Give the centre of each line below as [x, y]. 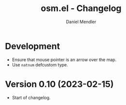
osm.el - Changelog [81, 8]
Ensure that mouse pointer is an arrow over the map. [64, 59]
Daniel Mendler [81, 22]
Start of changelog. [31, 97]
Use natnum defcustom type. [40, 65]
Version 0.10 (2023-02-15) [59, 84]
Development [33, 46]
